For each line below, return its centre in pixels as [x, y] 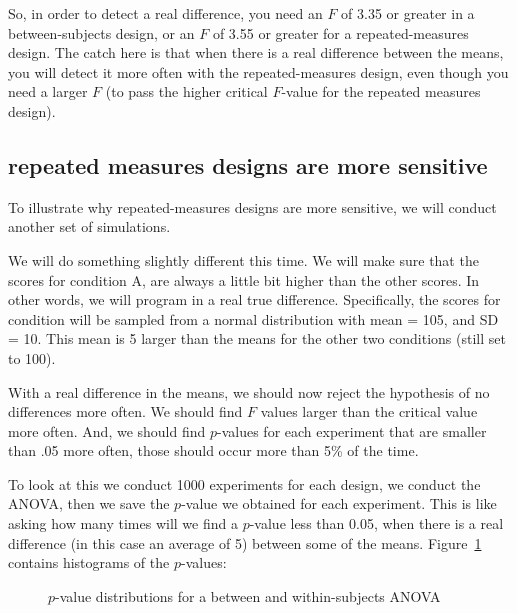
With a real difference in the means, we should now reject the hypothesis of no [249, 391]
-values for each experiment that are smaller [352, 430]
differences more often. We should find [125, 411]
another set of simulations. [89, 226]
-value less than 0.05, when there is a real [376, 523]
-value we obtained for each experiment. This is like [339, 503]
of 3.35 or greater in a [408, 13]
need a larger [48, 91]
